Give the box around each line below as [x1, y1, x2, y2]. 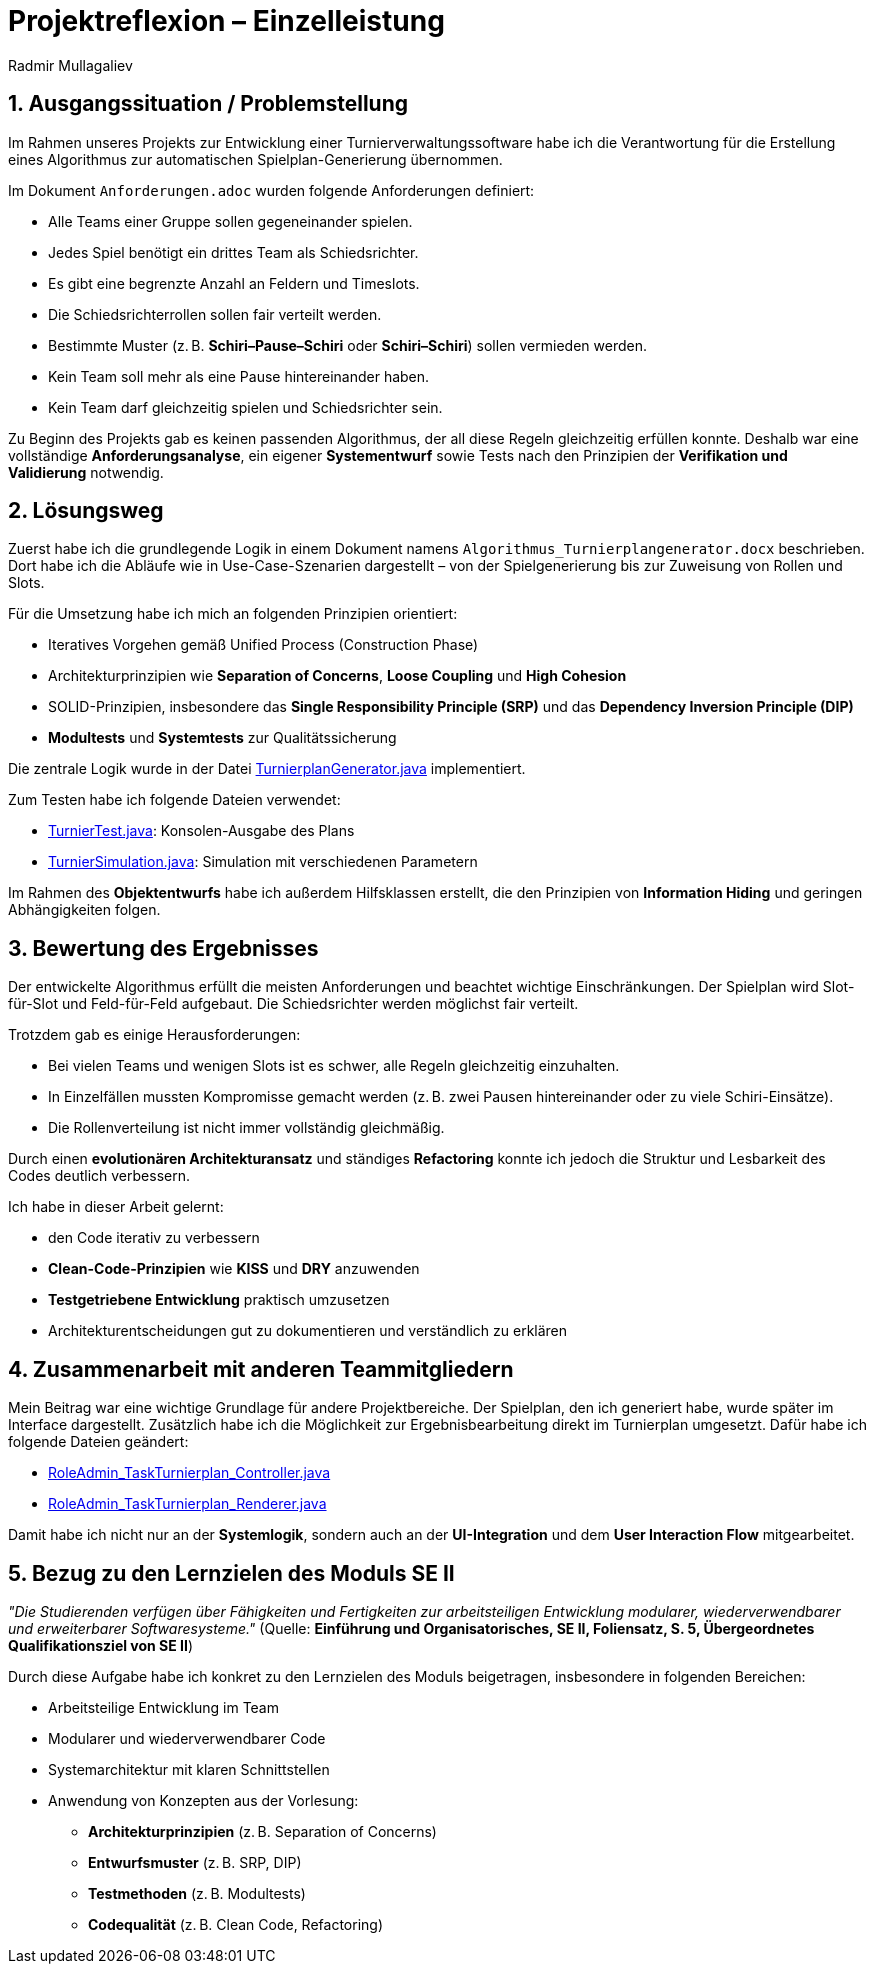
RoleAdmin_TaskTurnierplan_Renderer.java [48, 1495, 327, 1513]
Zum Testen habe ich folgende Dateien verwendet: [8, 791, 341, 809]
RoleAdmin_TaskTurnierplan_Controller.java [48, 1464, 331, 1482]
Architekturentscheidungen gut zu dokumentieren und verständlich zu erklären [48, 1322, 568, 1340]
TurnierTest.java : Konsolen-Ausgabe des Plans [48, 822, 355, 840]
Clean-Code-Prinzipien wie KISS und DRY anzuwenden [48, 1260, 420, 1278]
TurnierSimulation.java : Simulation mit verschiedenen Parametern [48, 853, 478, 871]
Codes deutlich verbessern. [8, 1167, 190, 1185]
